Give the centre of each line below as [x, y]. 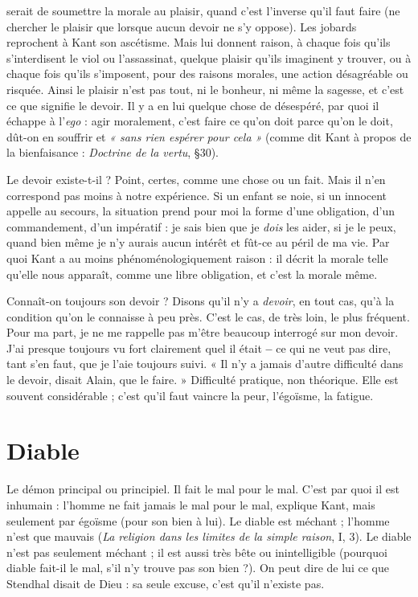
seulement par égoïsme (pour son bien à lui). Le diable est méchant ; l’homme [198, 520]
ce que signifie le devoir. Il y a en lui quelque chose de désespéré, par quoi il [193, 105]
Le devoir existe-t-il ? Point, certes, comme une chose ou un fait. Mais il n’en [196, 179]
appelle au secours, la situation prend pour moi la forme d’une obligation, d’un [201, 211]
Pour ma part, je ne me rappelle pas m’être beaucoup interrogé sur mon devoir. [203, 332]
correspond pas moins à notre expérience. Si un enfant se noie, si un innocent [197, 195]
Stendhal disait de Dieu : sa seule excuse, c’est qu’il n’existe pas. [166, 583]
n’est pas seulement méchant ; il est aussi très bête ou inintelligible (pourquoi [197, 552]
